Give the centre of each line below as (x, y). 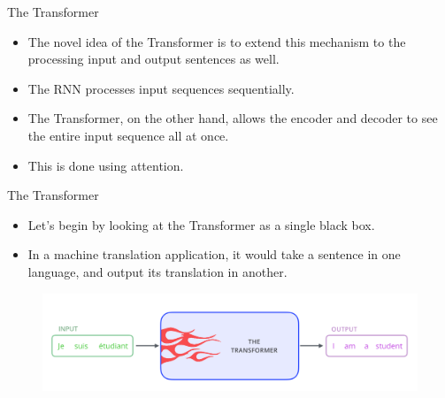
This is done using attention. (106, 165)
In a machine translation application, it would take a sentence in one (214, 254)
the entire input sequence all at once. (128, 135)
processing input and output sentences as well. (153, 59)
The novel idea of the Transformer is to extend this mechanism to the (217, 41)
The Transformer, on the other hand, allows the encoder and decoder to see (233, 118)
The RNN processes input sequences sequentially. (161, 88)
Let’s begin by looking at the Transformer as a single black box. (201, 224)
